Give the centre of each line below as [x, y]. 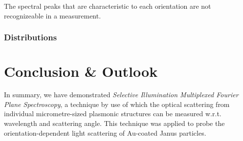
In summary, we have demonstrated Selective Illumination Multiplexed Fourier [121, 95]
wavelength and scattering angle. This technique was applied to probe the [114, 123]
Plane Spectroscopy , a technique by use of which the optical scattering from [117, 104]
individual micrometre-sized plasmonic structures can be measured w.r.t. [113, 114]
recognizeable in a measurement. [53, 15]
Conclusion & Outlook [81, 71]
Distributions [31, 37]
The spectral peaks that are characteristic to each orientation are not [108, 6]
